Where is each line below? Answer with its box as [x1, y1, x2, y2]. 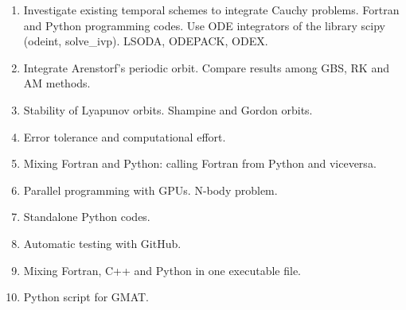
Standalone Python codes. [23, 208, 150, 225]
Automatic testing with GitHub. [23, 234, 182, 251]
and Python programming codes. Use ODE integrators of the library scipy [23, 17, 386, 33]
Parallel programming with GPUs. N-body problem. [23, 181, 278, 198]
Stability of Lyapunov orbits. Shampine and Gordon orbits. [23, 101, 313, 118]
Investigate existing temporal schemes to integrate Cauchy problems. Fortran [23, 2, 400, 17]
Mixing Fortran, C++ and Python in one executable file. [23, 262, 301, 278]
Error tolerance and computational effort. [23, 128, 226, 145]
